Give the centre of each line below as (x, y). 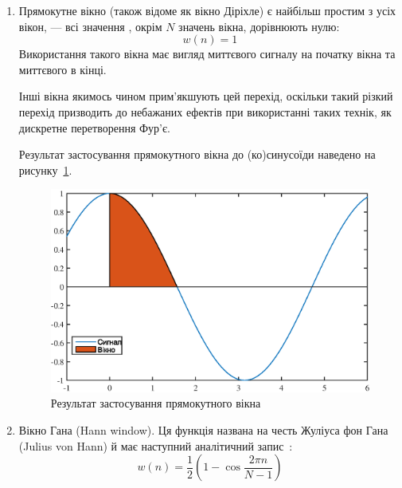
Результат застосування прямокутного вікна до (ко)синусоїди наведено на (197, 154)
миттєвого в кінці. (62, 69)
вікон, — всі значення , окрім (90, 26)
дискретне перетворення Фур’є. (94, 127)
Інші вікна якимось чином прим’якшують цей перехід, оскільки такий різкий (206, 96)
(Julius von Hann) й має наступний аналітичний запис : (156, 445)
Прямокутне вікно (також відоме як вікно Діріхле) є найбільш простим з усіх (207, 10)
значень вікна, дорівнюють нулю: (259, 26)
